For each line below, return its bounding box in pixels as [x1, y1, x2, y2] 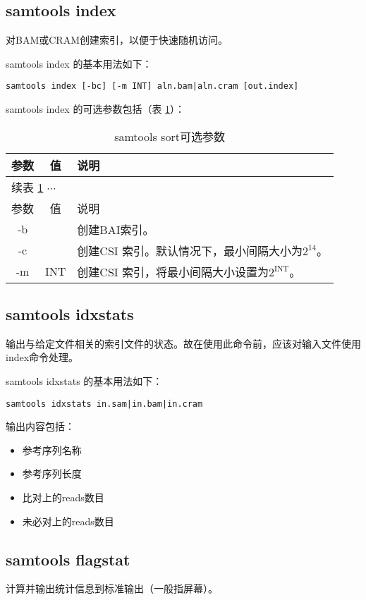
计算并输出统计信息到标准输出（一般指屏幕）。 [6, 581, 218, 596]
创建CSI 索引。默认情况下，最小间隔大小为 [77, 242, 303, 259]
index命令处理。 [6, 350, 79, 365]
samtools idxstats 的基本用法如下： [6, 374, 163, 388]
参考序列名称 [22, 442, 82, 457]
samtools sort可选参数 [114, 128, 225, 145]
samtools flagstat [6, 548, 130, 570]
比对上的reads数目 [22, 490, 104, 505]
